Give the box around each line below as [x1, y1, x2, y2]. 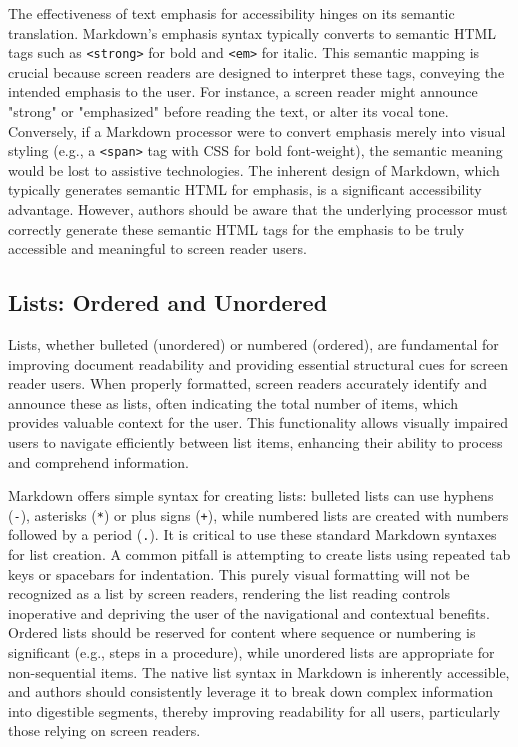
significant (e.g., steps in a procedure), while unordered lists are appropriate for [8, 642, 495, 663]
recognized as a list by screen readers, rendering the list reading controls [8, 583, 451, 604]
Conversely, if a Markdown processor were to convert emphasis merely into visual [8, 120, 506, 141]
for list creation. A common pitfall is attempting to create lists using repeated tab [8, 544, 511, 565]
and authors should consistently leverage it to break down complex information [8, 681, 494, 702]
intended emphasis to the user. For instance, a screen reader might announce [8, 81, 478, 102]
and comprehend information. [8, 451, 189, 472]
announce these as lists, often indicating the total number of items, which [8, 392, 458, 413]
